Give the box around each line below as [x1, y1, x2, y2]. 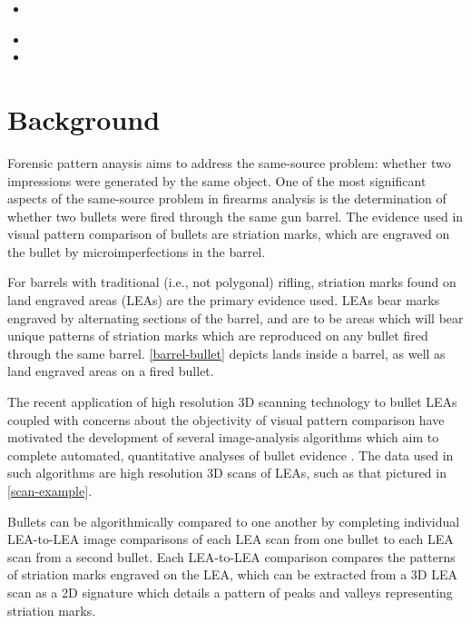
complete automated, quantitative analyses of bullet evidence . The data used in [7, 445, 454, 464]
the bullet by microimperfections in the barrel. [7, 242, 266, 261]
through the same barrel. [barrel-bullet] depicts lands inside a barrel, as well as [7, 343, 446, 362]
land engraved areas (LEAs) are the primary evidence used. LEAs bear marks [7, 291, 440, 310]
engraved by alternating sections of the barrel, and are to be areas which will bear [7, 308, 464, 327]
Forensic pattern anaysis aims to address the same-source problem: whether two [7, 153, 451, 172]
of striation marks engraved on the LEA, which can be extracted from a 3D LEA [7, 565, 457, 584]
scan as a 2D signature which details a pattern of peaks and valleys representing [7, 582, 453, 601]
